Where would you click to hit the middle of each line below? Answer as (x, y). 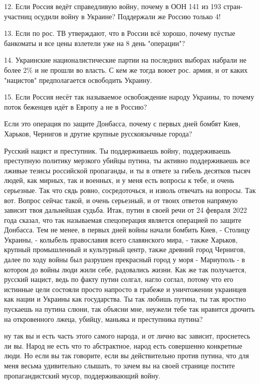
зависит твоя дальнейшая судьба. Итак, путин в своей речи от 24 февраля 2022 (125, 210)
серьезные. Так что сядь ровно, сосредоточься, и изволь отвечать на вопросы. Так (130, 190)
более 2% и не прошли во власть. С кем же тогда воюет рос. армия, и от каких (126, 69)
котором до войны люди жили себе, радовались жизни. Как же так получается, (125, 269)
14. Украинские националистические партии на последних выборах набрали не (125, 60)
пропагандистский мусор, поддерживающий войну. (82, 375)
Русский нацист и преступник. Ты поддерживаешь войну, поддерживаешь (117, 150)
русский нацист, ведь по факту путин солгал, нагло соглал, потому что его (119, 279)
